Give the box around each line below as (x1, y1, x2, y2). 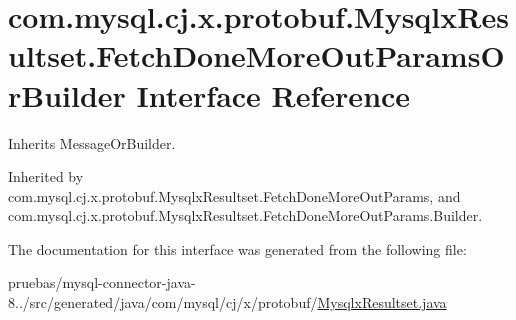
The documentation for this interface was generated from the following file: (8, 238, 467, 259)
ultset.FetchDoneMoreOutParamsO (8, 35, 505, 76)
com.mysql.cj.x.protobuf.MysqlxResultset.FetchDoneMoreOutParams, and (8, 185, 461, 206)
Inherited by (8, 166, 84, 187)
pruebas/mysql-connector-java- (8, 272, 196, 293)
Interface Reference (136, 74, 411, 115)
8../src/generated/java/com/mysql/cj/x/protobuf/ (8, 292, 318, 313)
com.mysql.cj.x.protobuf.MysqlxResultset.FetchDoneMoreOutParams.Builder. (8, 205, 483, 226)
